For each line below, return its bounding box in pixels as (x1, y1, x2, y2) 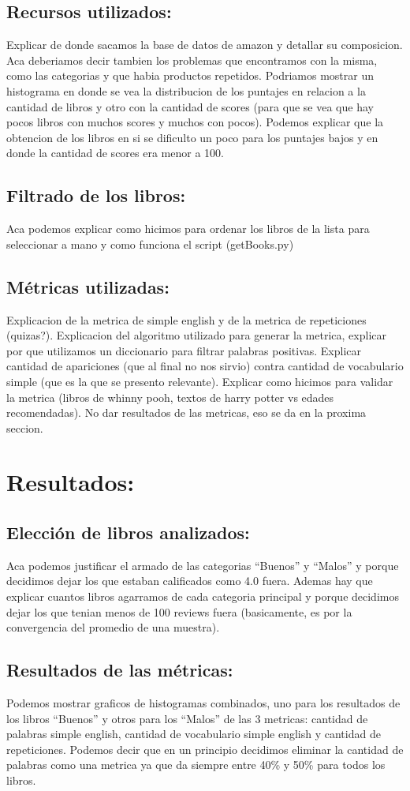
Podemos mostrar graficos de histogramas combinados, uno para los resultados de (6, 695, 401, 711)
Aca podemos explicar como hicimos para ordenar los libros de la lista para (6, 220, 370, 237)
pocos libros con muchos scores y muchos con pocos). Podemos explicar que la (6, 114, 384, 130)
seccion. (6, 419, 43, 436)
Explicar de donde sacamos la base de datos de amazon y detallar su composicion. (6, 36, 403, 53)
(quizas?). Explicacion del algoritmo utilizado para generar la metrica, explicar (6, 327, 386, 343)
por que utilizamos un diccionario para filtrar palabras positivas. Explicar (6, 342, 362, 358)
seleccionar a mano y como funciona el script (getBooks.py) (6, 235, 294, 252)
